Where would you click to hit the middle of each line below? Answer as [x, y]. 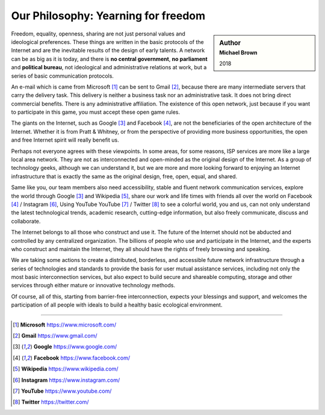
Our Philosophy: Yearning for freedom [108, 16]
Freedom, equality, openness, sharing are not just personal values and [98, 34]
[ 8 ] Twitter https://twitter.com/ [51, 402]
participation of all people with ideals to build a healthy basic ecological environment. [117, 305]
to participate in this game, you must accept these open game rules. [96, 112]
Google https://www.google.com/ [75, 347]
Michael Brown [239, 52]
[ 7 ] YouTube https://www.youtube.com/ [62, 391]
